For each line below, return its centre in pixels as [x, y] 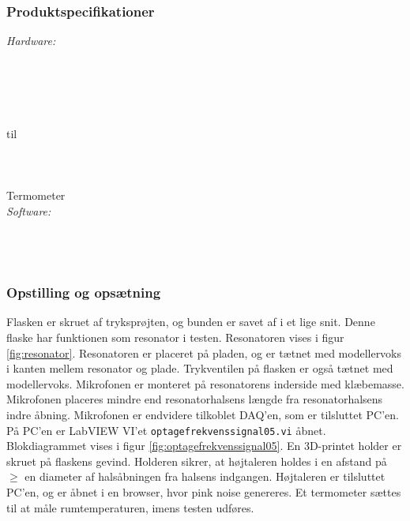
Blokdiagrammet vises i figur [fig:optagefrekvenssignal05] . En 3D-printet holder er [204, 446]
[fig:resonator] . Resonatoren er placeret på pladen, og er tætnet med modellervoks [204, 352]
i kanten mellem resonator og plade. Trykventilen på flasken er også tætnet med [200, 368]
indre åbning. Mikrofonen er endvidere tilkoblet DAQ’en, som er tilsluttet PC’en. [203, 414]
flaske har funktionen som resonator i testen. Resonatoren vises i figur [175, 337]
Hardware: [31, 41]
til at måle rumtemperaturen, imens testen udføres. [130, 507]
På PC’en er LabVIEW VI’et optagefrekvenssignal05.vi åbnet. [166, 430]
